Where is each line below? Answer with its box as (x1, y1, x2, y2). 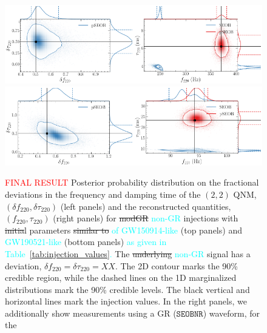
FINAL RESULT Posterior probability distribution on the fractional (5, 176, 259, 189)
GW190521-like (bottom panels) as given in (5, 235, 167, 248)
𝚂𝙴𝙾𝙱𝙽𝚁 (176, 309, 203, 318)
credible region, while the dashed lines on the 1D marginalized (5, 271, 237, 284)
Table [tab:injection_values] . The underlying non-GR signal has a (5, 247, 251, 260)
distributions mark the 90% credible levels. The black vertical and (5, 283, 250, 295)
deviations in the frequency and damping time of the (5, 187, 201, 200)
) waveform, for (203, 306, 260, 319)
